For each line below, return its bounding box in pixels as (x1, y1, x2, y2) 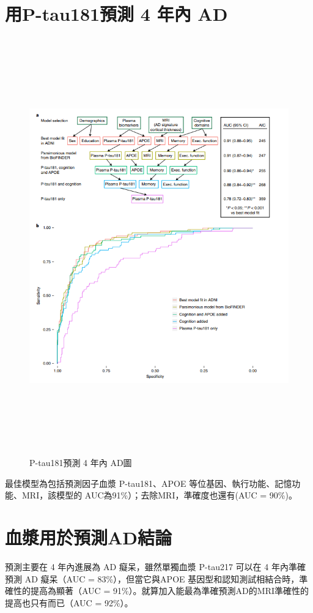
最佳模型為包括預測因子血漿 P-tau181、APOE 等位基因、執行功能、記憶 (5, 476, 292, 489)
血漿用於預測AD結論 (5, 525, 172, 549)
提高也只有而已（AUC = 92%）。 (5, 596, 133, 609)
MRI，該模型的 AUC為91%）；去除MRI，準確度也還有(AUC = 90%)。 (21, 489, 297, 502)
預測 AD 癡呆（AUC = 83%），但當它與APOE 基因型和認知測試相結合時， (5, 572, 300, 585)
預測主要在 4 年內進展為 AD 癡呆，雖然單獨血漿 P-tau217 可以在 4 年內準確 (5, 560, 306, 573)
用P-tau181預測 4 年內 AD (5, 1, 228, 26)
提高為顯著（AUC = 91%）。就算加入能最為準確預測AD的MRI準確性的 (30, 584, 309, 597)
